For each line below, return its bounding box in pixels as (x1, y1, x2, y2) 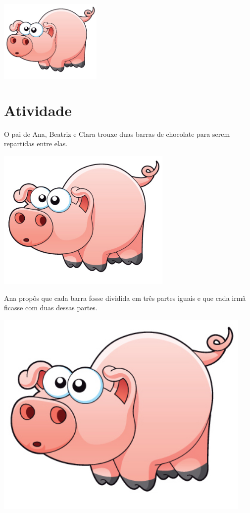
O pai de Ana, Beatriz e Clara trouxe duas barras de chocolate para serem (4, 128, 230, 139)
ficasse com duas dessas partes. (4, 302, 98, 313)
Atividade (4, 100, 72, 120)
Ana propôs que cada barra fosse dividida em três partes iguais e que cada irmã (4, 292, 246, 303)
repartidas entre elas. (4, 138, 68, 149)
